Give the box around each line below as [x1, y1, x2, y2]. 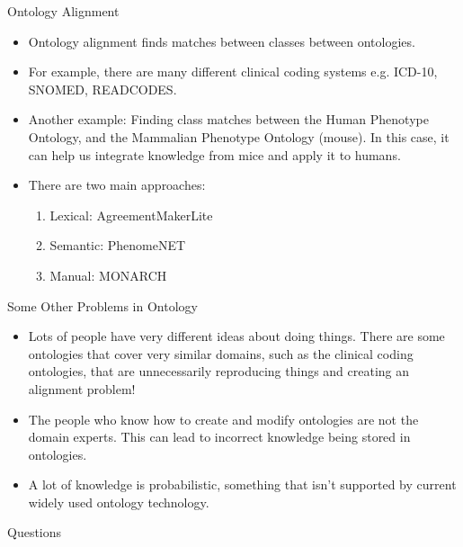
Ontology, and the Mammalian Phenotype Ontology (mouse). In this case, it [28, 127, 450, 146]
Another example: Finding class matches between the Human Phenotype [28, 110, 429, 129]
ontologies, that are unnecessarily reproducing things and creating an [28, 362, 410, 381]
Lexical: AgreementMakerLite [49, 205, 213, 224]
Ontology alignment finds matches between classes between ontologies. [28, 31, 415, 50]
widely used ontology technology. [28, 492, 209, 511]
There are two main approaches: [28, 175, 206, 194]
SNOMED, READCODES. [28, 79, 177, 98]
